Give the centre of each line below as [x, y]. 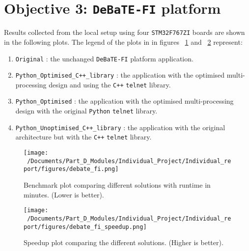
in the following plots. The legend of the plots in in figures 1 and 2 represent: [123, 42]
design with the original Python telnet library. [86, 111]
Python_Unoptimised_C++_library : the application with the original [120, 127]
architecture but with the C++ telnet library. [83, 137]
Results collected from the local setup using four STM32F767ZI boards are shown [124, 32]
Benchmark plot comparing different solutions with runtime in [117, 185]
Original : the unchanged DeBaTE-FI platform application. [104, 58]
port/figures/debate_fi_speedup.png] [85, 227]
